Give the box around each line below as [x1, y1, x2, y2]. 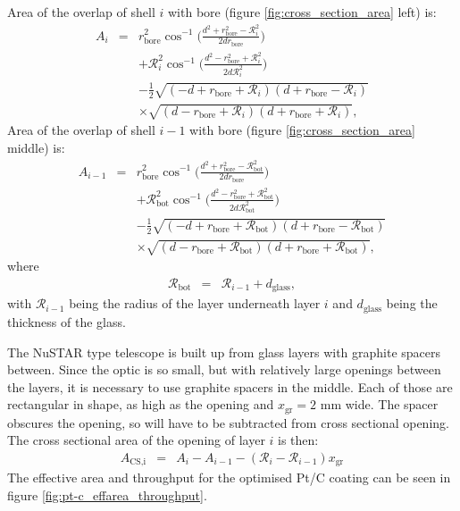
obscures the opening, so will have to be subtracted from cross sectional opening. [7, 413, 449, 431]
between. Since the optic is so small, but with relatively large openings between [7, 360, 441, 379]
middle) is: [7, 138, 65, 156]
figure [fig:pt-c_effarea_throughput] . [7, 486, 207, 505]
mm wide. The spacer [320, 395, 439, 414]
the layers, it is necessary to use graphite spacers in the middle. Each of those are [7, 377, 453, 396]
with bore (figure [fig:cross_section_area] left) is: [167, 3, 437, 21]
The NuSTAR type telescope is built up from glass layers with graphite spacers [7, 342, 441, 361]
